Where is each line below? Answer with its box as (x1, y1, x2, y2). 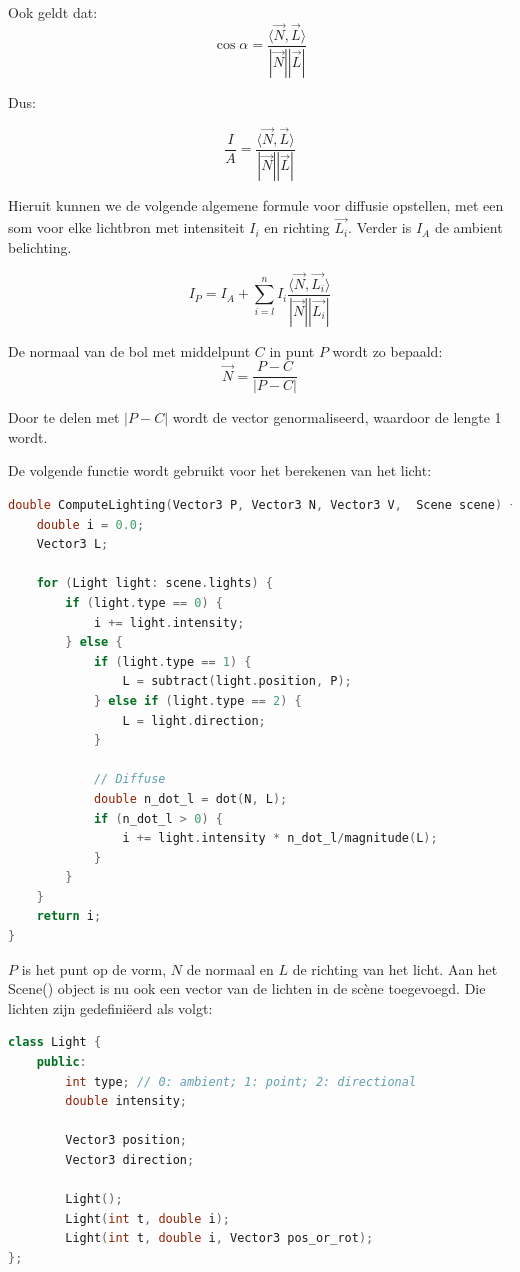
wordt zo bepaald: (332, 340, 443, 361)
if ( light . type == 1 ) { (93, 654, 252, 669)
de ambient (434, 217, 503, 238)
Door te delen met (8, 407, 120, 428)
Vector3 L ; (36, 537, 109, 552)
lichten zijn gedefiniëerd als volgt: (8, 997, 213, 1018)
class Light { (8, 1035, 102, 1050)
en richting (264, 217, 330, 238)
